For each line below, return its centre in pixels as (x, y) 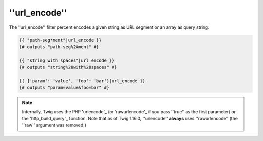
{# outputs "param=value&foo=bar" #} (64, 88)
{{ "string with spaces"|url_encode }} (67, 60)
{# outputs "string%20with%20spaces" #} (68, 67)
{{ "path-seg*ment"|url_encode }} (60, 40)
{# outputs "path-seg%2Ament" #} (59, 47)
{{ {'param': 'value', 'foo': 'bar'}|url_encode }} (82, 81)
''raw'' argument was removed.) (54, 125)
